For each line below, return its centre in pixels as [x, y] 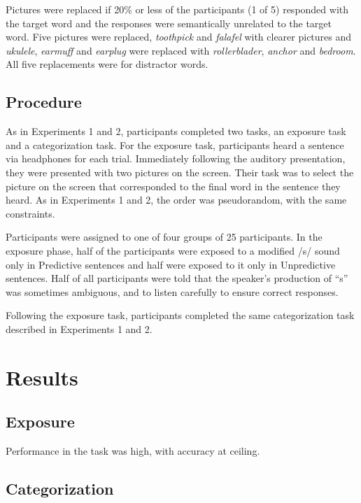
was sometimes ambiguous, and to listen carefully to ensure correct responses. [172, 291]
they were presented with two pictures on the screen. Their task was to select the [180, 172]
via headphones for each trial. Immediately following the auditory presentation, [176, 158]
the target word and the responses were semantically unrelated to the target [169, 23]
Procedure [44, 102]
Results [42, 377]
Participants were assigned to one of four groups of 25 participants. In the [164, 237]
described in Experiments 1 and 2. [79, 328]
